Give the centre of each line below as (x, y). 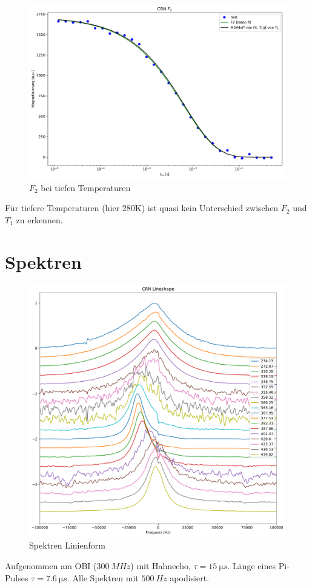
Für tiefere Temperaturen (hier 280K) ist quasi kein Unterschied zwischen (142, 208)
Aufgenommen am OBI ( (51, 565)
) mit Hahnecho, (161, 565)
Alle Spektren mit (105, 577)
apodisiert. (190, 577)
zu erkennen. (39, 219)
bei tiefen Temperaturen (86, 187)
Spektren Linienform (67, 545)
